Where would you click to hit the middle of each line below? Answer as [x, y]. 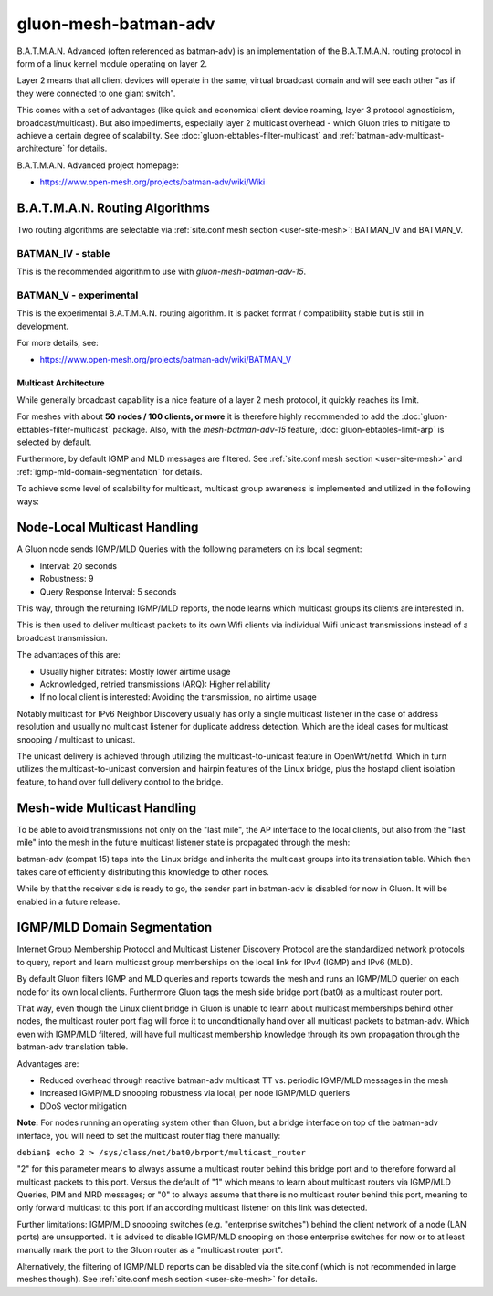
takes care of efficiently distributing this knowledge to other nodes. [143, 871]
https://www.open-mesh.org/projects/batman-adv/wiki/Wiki [152, 182]
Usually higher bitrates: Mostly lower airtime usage [135, 671]
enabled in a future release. [68, 901]
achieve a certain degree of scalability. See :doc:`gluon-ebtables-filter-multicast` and [177, 135]
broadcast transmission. [63, 637]
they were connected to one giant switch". [96, 93]
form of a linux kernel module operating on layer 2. [112, 63]
